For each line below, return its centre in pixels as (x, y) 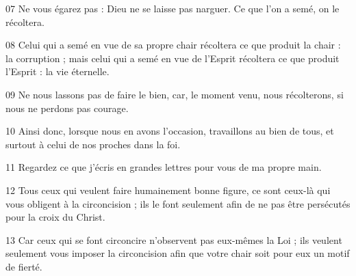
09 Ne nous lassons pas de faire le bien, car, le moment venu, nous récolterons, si (175, 94)
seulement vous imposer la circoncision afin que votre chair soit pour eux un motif (178, 253)
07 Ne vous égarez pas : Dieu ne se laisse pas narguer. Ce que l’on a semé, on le (173, 8)
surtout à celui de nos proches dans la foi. (93, 144)
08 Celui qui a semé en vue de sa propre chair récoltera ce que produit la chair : (173, 45)
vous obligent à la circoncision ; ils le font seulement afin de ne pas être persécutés (178, 203)
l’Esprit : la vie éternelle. (58, 71)
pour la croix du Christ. (55, 217)
